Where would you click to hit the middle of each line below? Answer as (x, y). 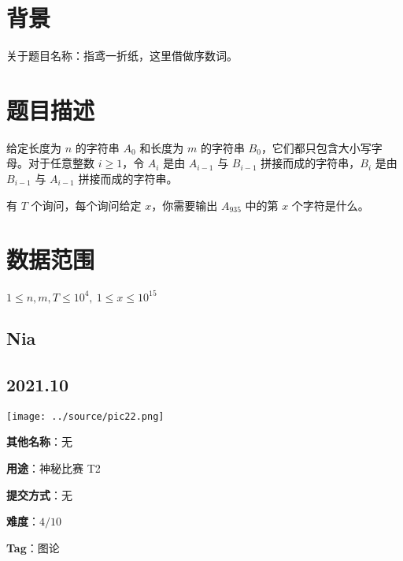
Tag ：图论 (33, 547)
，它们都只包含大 (305, 147)
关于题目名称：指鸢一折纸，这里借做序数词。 (122, 56)
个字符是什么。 (330, 205)
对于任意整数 (61, 163)
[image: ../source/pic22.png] (85, 416)
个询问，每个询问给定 (86, 205)
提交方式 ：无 (39, 494)
